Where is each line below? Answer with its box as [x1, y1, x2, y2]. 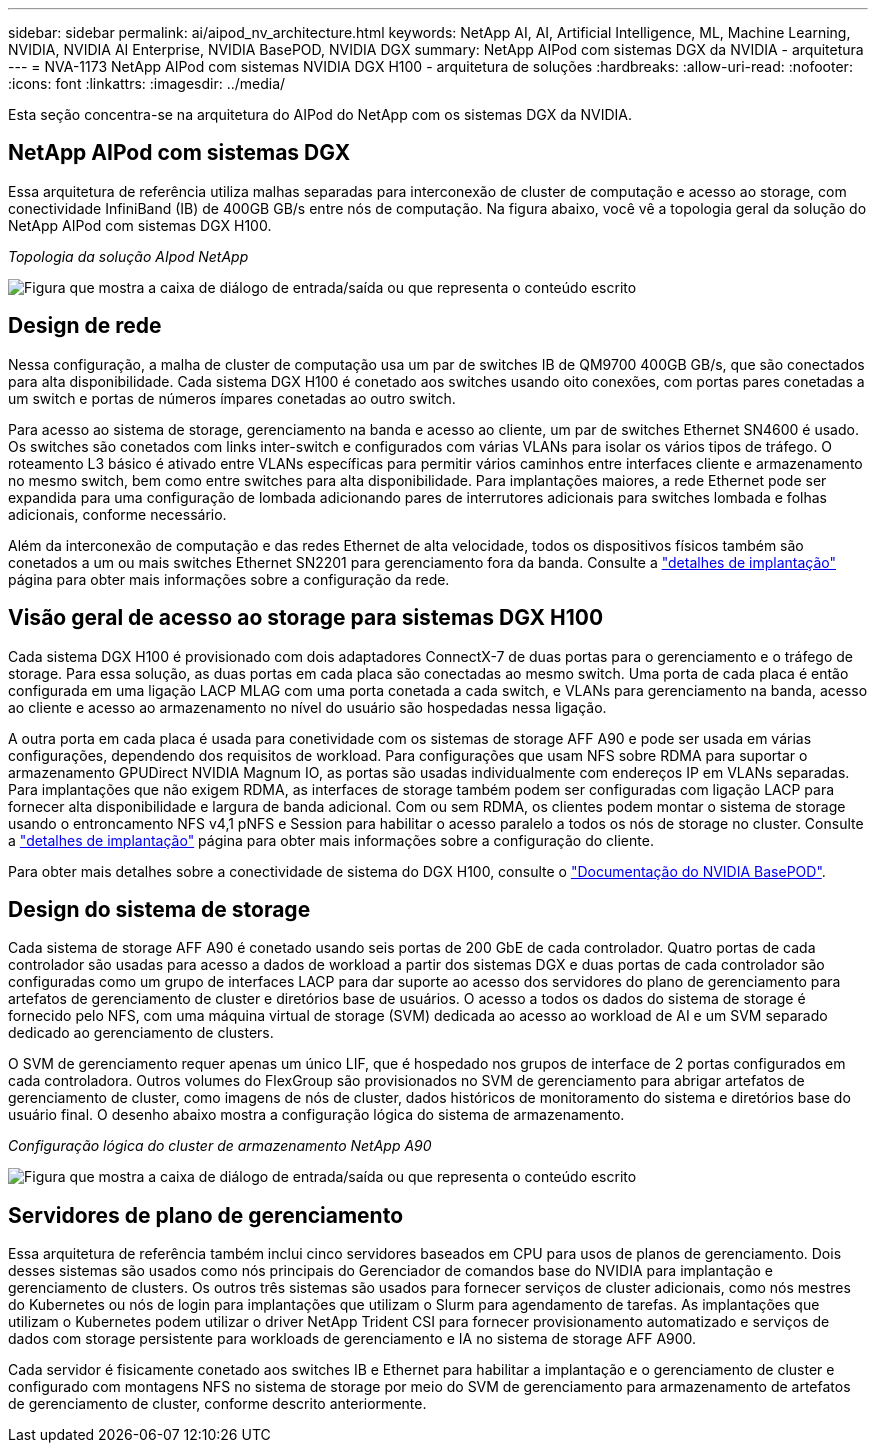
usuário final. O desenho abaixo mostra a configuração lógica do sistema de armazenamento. [8, 1106, 625, 1124]
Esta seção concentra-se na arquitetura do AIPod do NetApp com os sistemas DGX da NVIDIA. [8, 106, 633, 123]
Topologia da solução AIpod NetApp [8, 247, 249, 265]
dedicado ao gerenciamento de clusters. [8, 1024, 274, 1042]
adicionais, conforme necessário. [8, 505, 227, 523]
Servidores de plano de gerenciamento [8, 1202, 404, 1228]
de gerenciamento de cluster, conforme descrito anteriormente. [8, 1395, 427, 1413]
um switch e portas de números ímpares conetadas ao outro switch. [8, 389, 456, 407]
